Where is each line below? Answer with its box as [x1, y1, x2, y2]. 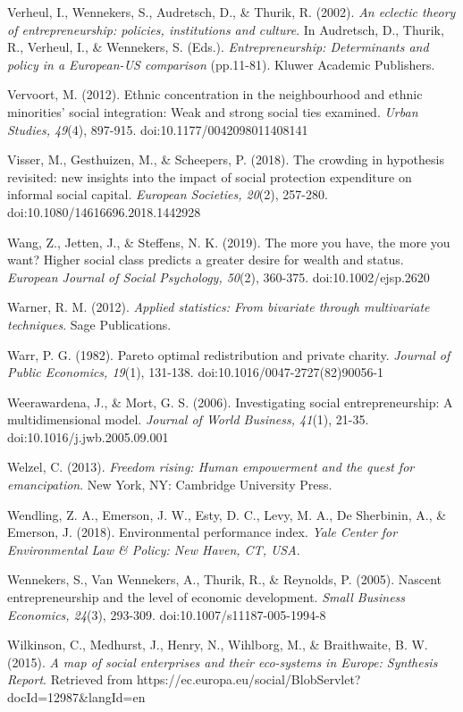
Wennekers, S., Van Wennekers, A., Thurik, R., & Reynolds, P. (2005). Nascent [7, 570, 442, 589]
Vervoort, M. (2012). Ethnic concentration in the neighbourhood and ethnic [7, 85, 423, 104]
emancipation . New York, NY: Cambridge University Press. [7, 475, 333, 494]
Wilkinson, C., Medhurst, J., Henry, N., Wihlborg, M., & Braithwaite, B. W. [7, 635, 428, 654]
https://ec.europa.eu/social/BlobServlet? [136, 670, 361, 689]
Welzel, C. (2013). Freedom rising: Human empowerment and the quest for [7, 457, 415, 476]
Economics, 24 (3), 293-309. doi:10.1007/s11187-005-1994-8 [7, 605, 326, 624]
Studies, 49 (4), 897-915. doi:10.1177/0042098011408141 [7, 120, 308, 138]
